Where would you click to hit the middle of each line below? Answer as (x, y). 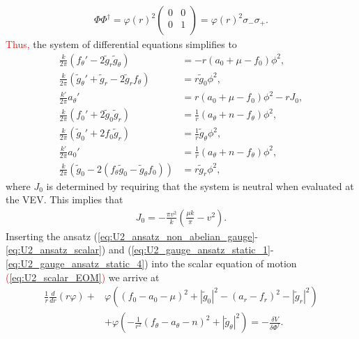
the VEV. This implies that (64, 199)
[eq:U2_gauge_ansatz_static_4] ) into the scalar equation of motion (151, 263)
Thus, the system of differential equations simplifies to (121, 44)
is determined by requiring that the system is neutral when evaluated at (200, 186)
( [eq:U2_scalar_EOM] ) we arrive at (83, 277)
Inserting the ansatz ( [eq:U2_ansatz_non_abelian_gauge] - (132, 236)
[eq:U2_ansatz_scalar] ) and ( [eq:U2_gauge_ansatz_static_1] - (140, 250)
